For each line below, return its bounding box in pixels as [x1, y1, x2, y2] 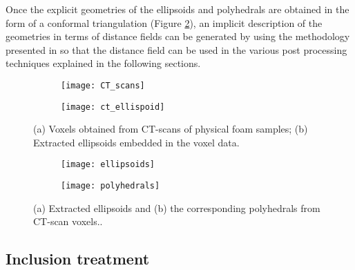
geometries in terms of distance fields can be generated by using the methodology [6, 29, 350, 44]
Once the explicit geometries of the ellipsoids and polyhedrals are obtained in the [6, 2, 349, 16]
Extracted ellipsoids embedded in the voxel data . [33, 135, 240, 149]
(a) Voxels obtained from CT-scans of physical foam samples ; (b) [33, 122, 308, 136]
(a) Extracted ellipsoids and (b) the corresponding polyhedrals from [33, 200, 320, 215]
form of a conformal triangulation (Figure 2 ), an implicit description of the [6, 15, 323, 30]
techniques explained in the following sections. [6, 56, 201, 70]
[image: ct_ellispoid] [61, 102, 165, 112]
